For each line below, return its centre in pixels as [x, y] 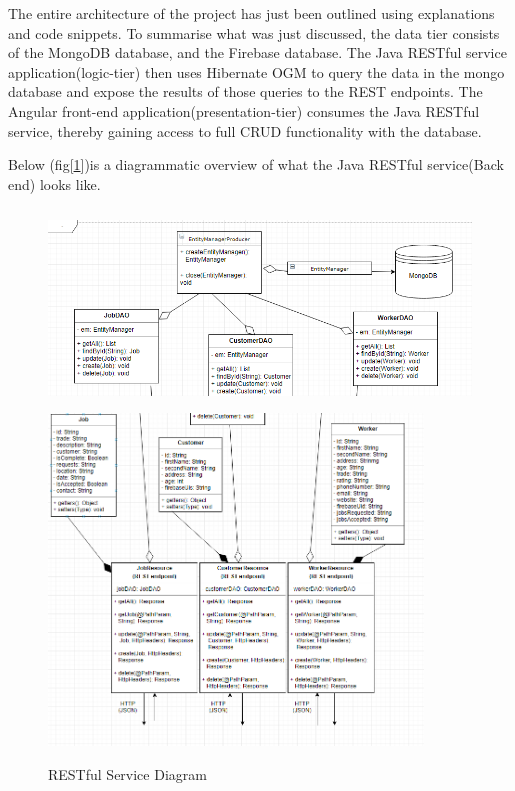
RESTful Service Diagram [127, 773]
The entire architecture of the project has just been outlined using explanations [251, 13]
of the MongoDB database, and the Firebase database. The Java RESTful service [257, 52]
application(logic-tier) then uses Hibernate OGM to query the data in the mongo [256, 71]
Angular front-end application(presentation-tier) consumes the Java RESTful [244, 110]
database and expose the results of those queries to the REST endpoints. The [245, 91]
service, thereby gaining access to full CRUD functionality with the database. [245, 130]
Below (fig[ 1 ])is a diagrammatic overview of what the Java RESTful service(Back [256, 164]
